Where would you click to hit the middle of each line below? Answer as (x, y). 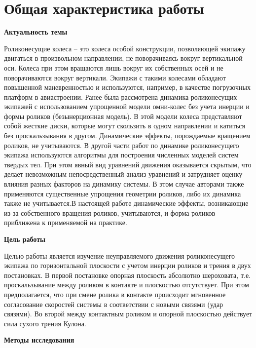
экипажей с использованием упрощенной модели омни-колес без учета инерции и (127, 106)
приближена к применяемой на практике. (66, 222)
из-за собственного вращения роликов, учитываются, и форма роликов (110, 213)
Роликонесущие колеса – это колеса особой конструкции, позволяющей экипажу (125, 48)
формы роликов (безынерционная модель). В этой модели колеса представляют (123, 116)
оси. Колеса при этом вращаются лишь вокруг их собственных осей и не (114, 67)
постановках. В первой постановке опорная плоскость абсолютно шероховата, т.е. (128, 275)
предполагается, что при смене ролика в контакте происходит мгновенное (115, 294)
